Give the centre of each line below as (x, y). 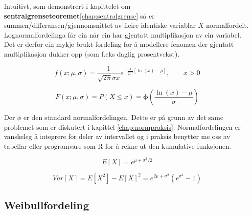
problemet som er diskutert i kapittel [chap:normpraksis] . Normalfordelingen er (122, 127)
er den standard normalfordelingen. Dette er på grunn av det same (124, 117)
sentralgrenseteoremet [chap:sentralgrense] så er (79, 15)
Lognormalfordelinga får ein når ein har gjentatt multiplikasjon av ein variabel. (123, 34)
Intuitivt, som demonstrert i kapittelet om (67, 6)
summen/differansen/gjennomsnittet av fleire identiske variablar (100, 25)
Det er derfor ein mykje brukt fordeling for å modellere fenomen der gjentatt (119, 44)
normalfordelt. (227, 25)
